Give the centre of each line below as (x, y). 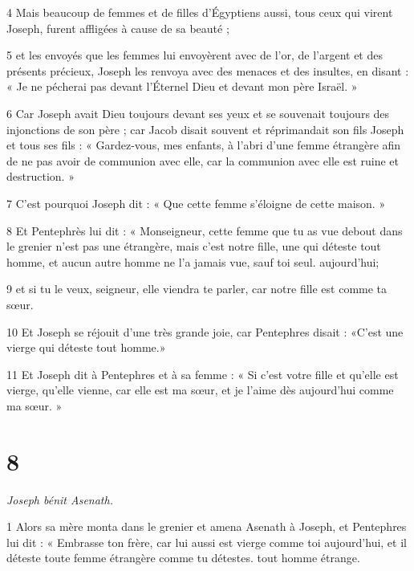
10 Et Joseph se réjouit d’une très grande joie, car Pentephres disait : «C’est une (205, 331)
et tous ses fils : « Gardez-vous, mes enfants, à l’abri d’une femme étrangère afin (204, 145)
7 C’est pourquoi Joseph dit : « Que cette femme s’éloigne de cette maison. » (196, 203)
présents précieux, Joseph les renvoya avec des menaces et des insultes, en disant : (208, 70)
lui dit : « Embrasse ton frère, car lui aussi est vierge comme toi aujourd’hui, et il (207, 542)
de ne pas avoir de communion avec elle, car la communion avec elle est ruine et (203, 160)
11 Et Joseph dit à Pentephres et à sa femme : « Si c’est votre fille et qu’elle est (203, 374)
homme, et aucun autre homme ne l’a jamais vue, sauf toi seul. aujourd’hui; (193, 261)
